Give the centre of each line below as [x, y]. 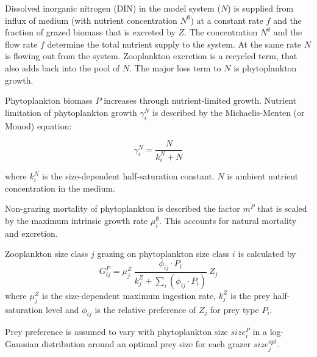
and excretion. [31, 233]
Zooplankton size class [47, 254]
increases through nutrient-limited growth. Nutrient [200, 100]
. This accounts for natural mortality [228, 221]
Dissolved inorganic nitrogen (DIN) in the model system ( [113, 8]
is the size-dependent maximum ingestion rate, [129, 295]
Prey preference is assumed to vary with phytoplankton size [116, 332]
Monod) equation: [38, 125]
